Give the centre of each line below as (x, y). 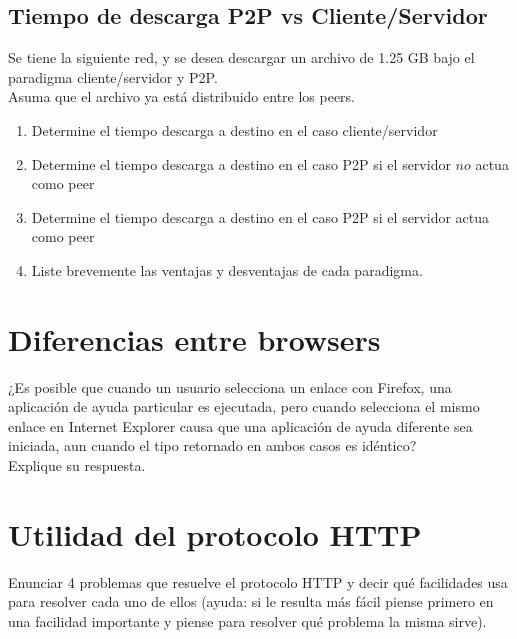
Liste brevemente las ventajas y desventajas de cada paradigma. (227, 269)
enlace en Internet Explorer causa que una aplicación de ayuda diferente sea (240, 425)
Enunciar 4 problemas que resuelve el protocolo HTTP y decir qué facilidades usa (258, 581)
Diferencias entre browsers (194, 338)
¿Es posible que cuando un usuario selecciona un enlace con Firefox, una (230, 386)
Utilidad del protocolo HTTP (215, 533)
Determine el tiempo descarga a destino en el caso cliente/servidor (234, 129)
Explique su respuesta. (77, 465)
